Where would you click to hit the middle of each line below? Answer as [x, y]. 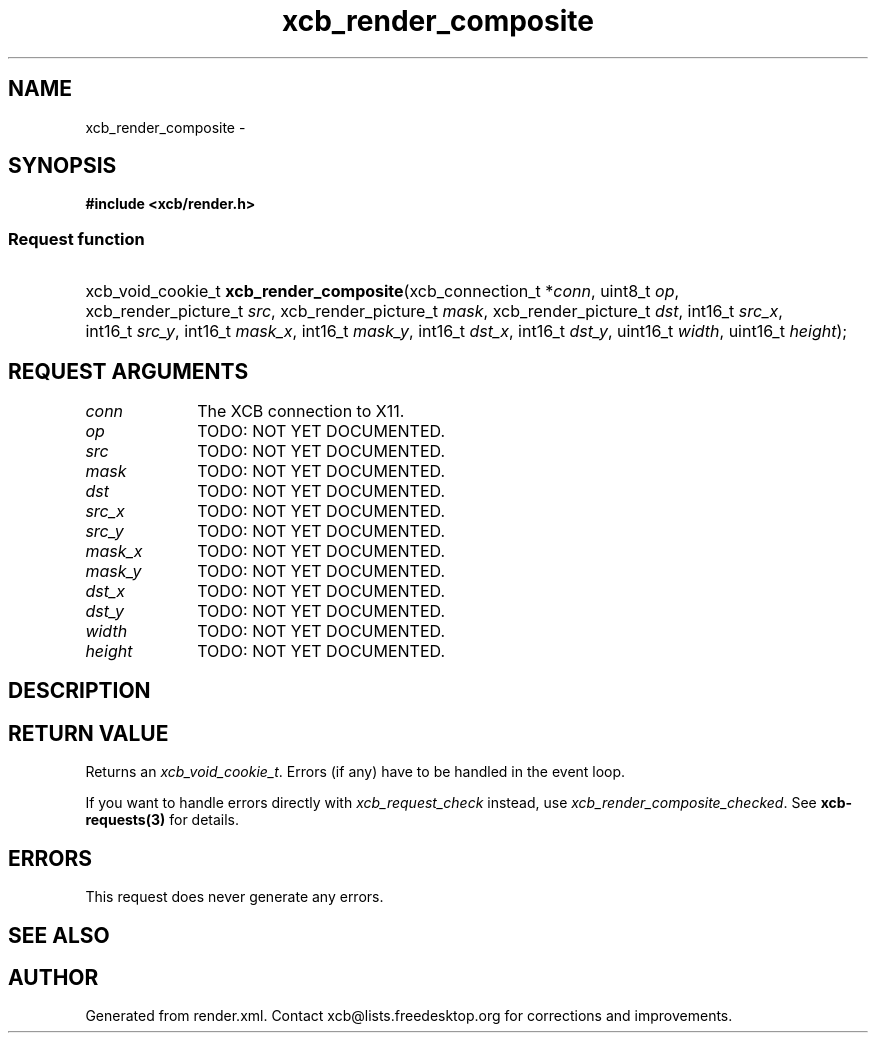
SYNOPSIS [62, 166]
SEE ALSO [59, 935]
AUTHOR [53, 977]
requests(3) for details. [162, 820]
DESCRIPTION [79, 691]
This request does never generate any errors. [234, 897]
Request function [76, 238]
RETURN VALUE [88, 733]
